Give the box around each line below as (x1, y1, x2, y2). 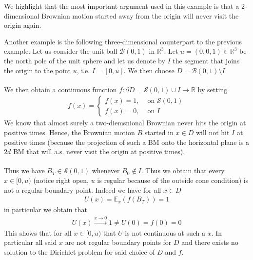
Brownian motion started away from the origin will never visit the (41, 10, 239, 20)
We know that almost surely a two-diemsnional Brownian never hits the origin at (4, 118, 246, 128)
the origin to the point (4, 65, 71, 75)
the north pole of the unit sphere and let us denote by (4, 55, 165, 65)
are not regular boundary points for (65, 237, 172, 247)
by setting (197, 84, 228, 94)
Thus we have (4, 165, 45, 176)
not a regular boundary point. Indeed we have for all (4, 184, 161, 195)
